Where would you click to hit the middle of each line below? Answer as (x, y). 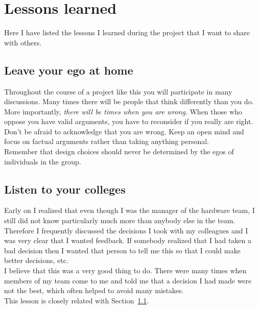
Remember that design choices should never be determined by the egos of (119, 151)
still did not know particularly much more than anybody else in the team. (120, 220)
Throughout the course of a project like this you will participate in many (118, 91)
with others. (23, 42)
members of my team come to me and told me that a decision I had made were (128, 280)
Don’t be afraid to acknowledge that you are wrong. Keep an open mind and (124, 131)
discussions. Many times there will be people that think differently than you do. (129, 101)
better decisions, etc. (36, 260)
